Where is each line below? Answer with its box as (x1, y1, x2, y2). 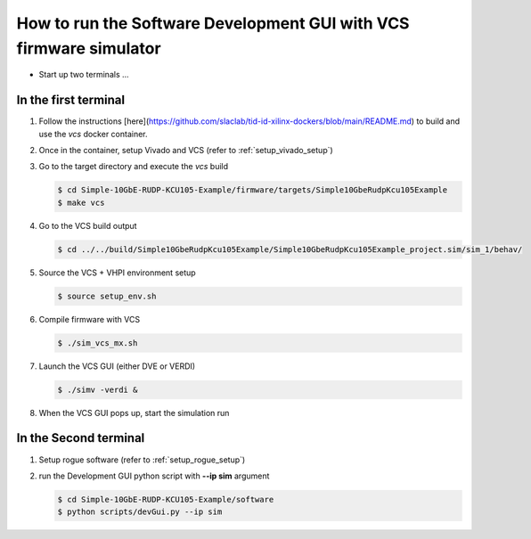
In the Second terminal (16, 430, 145, 445)
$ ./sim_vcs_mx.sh (57, 338, 138, 347)
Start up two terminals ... (38, 69, 129, 80)
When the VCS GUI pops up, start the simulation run (38, 407, 230, 418)
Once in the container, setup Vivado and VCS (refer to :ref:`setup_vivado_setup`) (38, 145, 333, 156)
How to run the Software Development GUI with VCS (16, 13, 410, 33)
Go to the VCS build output (38, 220, 137, 231)
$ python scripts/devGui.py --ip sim (57, 507, 223, 517)
